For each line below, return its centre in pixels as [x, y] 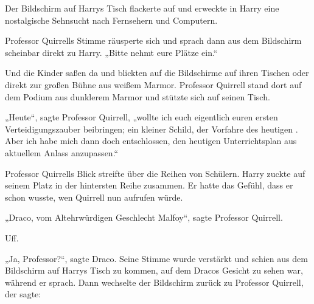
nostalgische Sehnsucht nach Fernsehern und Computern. [111, 20]
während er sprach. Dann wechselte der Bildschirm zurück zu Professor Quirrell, [154, 282]
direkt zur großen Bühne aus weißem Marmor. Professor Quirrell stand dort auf [153, 84]
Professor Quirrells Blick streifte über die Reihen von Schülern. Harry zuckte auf [155, 173]
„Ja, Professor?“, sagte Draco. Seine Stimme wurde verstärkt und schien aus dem [156, 258]
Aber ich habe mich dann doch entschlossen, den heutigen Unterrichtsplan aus [151, 141]
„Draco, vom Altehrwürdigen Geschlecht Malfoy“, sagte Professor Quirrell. [144, 217]
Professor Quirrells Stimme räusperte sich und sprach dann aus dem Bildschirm [153, 40]
